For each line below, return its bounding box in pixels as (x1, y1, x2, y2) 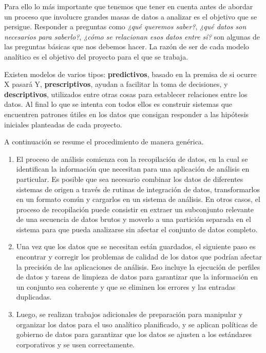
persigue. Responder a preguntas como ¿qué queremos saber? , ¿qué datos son (4, 21, 246, 32)
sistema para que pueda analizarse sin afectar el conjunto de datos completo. (16, 224, 258, 234)
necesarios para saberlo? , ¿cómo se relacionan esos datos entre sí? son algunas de (4, 31, 260, 42)
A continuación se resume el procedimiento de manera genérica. (4, 136, 204, 147)
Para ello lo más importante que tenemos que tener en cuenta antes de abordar (4, 1, 253, 11)
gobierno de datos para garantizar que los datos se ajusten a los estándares (16, 329, 252, 340)
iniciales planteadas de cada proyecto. (4, 119, 122, 129)
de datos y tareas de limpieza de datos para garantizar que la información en (16, 271, 258, 282)
